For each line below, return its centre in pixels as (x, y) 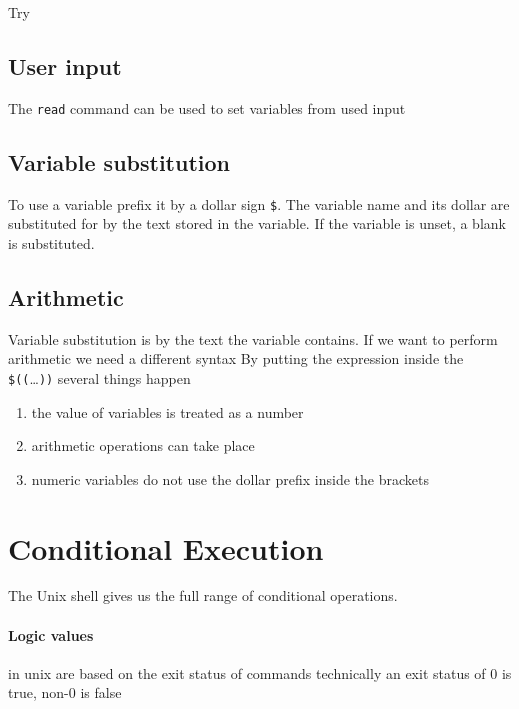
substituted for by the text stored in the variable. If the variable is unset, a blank (257, 223)
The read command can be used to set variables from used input (207, 107)
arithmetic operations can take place (143, 445)
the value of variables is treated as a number (167, 411)
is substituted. (51, 242)
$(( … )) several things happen (99, 377)
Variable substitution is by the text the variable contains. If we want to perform (253, 338)
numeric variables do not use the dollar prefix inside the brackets (230, 478)
